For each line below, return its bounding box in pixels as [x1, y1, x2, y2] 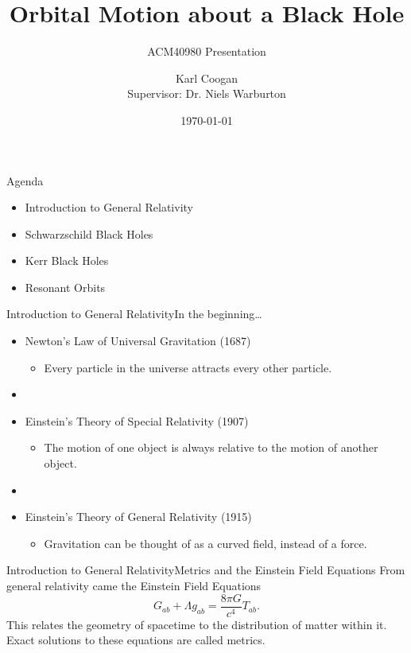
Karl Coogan [175, 69, 238, 86]
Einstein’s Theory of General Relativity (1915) [25, 508, 252, 525]
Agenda [6, 172, 44, 189]
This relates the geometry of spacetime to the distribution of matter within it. [6, 616, 387, 632]
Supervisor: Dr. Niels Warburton [127, 85, 286, 102]
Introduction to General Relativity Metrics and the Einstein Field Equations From [6, 562, 405, 578]
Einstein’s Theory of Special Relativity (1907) [25, 412, 249, 429]
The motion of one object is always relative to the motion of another [44, 439, 378, 456]
